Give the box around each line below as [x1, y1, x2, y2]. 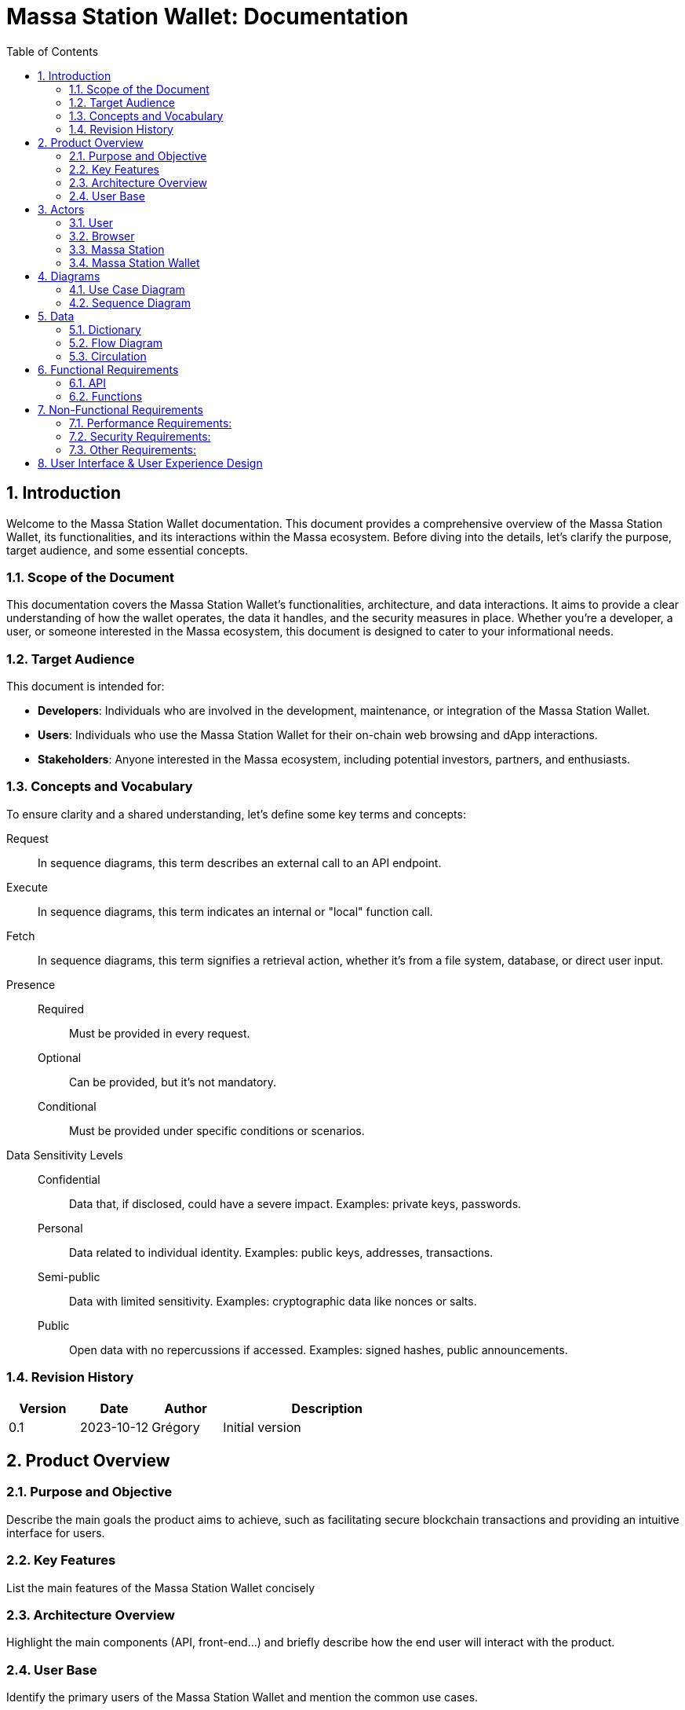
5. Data [38, 309, 75, 323]
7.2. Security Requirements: [69, 429, 211, 443]
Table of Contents [6, 44, 99, 58]
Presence [6, 977, 56, 991]
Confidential [38, 1172, 100, 1186]
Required [38, 1001, 84, 1016]
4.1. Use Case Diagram [69, 282, 185, 296]
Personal [38, 1221, 83, 1235]
